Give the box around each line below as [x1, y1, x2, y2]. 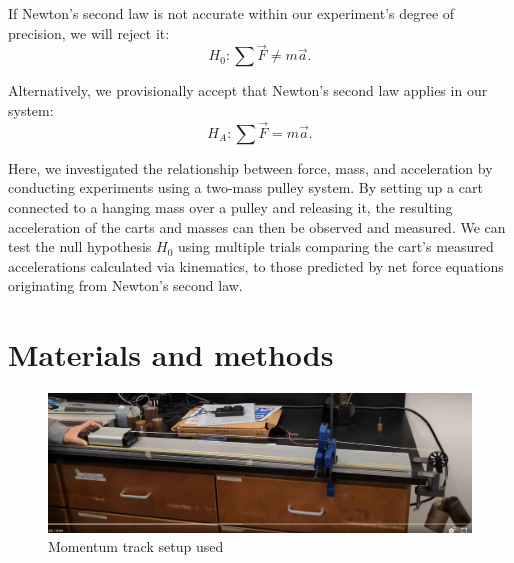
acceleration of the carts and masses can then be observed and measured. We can [8, 216, 506, 237]
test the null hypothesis [8, 236, 152, 257]
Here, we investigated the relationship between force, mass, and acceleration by [8, 157, 493, 178]
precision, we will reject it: [8, 22, 170, 43]
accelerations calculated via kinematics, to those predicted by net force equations [8, 255, 504, 276]
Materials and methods [8, 334, 334, 375]
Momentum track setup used [48, 536, 224, 557]
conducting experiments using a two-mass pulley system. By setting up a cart [8, 177, 483, 198]
